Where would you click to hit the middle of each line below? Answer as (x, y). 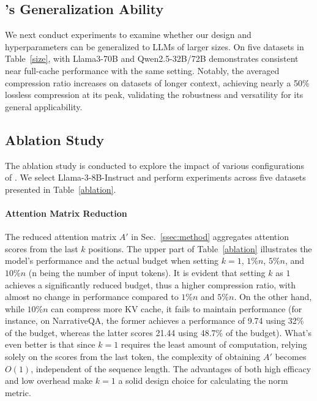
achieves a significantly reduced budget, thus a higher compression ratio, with (150, 284)
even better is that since (50, 344)
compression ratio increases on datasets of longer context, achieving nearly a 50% (157, 82)
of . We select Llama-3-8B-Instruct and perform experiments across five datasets (155, 177)
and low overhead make (49, 380)
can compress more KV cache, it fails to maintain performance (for (177, 308)
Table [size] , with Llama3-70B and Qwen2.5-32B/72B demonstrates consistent (152, 58)
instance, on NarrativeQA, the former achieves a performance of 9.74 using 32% (155, 320)
